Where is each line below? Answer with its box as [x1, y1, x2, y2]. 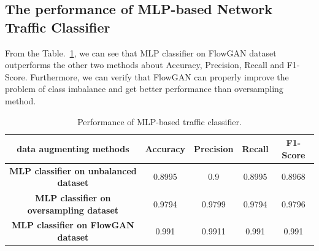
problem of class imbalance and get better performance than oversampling [5, 82, 283, 95]
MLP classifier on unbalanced [9, 164, 137, 177]
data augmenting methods [17, 142, 129, 155]
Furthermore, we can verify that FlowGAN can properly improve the [30, 70, 289, 83]
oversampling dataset [27, 203, 119, 216]
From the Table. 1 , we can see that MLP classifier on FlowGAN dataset [5, 46, 277, 59]
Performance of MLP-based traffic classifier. [77, 115, 242, 128]
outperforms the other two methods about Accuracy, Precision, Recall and [5, 58, 285, 71]
